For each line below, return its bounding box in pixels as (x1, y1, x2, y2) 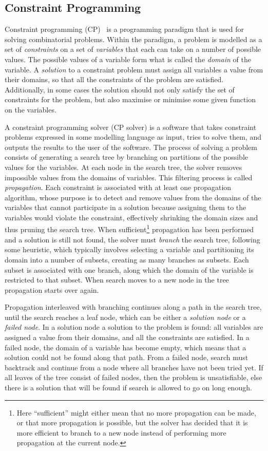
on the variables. (5, 104, 56, 115)
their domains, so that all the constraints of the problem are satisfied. (5, 74, 224, 85)
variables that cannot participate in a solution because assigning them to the (5, 202, 246, 213)
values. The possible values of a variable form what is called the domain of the (5, 53, 251, 64)
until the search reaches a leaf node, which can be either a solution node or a (5, 311, 246, 322)
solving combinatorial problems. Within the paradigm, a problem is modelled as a (5, 33, 262, 44)
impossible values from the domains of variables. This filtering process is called (5, 172, 253, 182)
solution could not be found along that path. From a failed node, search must (5, 352, 248, 363)
